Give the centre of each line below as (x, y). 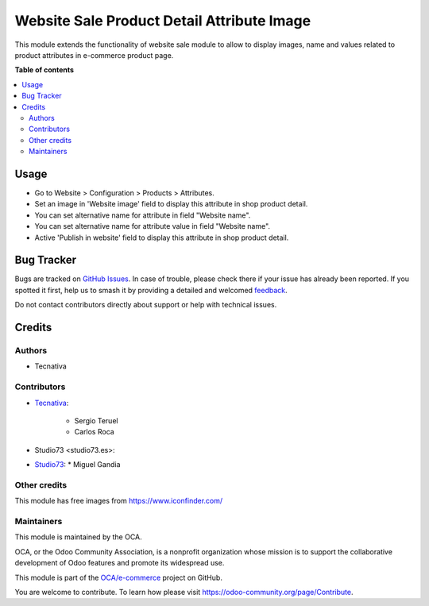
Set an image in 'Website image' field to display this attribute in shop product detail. (171, 204)
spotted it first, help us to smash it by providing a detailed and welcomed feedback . (151, 290)
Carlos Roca (94, 432)
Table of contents (44, 70)
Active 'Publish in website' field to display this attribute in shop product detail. (162, 237)
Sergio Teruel (96, 420)
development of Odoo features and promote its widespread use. (120, 563)
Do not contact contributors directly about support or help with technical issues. (146, 305)
